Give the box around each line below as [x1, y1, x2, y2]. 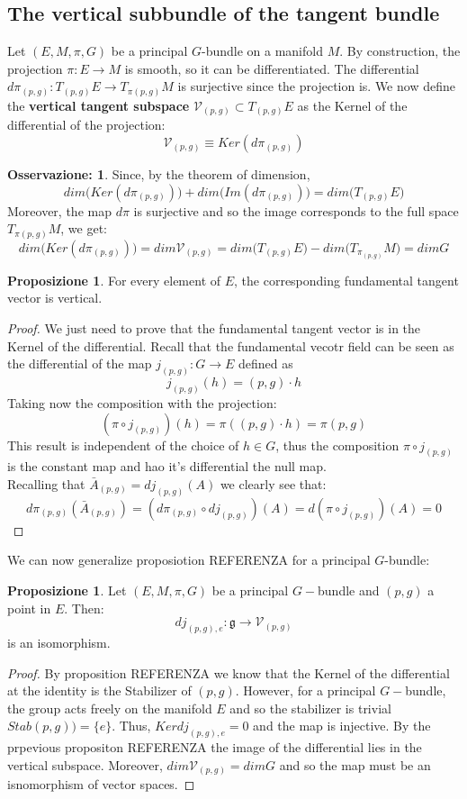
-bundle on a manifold [201, 41, 323, 60]
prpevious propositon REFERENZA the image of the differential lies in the [7, 738, 422, 757]
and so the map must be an [279, 755, 431, 774]
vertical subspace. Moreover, [7, 755, 163, 774]
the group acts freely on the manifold [7, 698, 212, 717]
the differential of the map [7, 354, 152, 373]
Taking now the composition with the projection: [7, 393, 277, 412]
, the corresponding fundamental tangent [234, 270, 459, 289]
